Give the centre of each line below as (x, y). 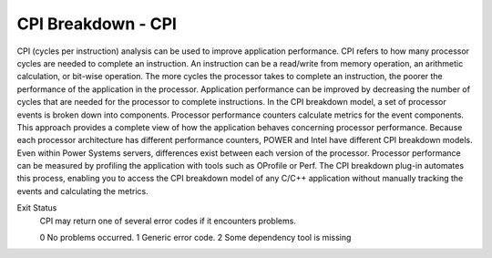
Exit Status (37, 208)
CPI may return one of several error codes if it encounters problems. (168, 221)
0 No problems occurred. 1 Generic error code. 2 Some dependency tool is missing (195, 238)
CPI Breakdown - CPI (97, 24)
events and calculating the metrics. (83, 191)
